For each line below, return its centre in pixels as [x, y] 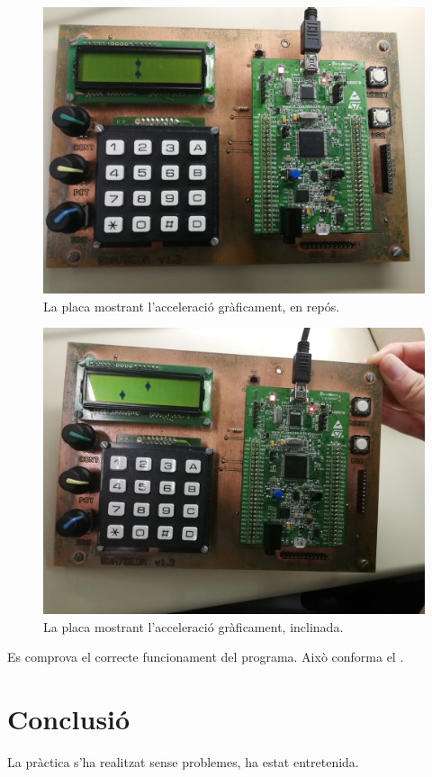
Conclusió [69, 719]
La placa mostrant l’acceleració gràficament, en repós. [192, 306]
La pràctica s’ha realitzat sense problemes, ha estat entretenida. [183, 762]
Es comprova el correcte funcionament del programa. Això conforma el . [206, 657]
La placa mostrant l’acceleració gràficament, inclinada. [193, 626]
